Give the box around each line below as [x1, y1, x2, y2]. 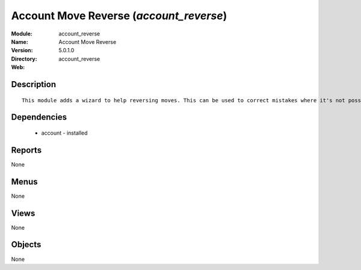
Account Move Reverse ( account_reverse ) [11, 9, 227, 22]
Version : [11, 47, 33, 54]
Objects [11, 239, 42, 250]
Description [11, 79, 57, 90]
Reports [11, 145, 42, 155]
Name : [11, 38, 28, 45]
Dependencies [11, 112, 67, 123]
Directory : [11, 55, 37, 63]
